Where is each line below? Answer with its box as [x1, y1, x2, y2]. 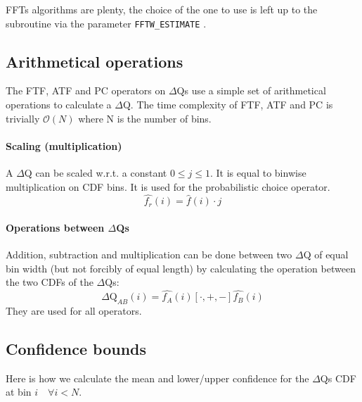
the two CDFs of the [6, 275, 93, 289]
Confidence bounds [6, 338, 147, 360]
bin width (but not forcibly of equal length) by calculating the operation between [6, 260, 356, 275]
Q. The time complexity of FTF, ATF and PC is [122, 97, 333, 112]
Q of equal [303, 247, 349, 262]
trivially [6, 111, 40, 125]
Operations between [6, 220, 105, 235]
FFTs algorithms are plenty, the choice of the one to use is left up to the [6, 2, 318, 16]
